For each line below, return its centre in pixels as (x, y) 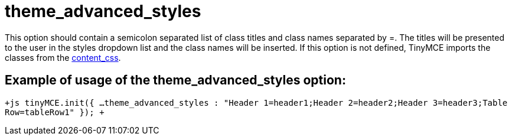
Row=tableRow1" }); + (55, 112)
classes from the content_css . (63, 57)
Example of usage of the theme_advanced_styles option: (175, 80)
